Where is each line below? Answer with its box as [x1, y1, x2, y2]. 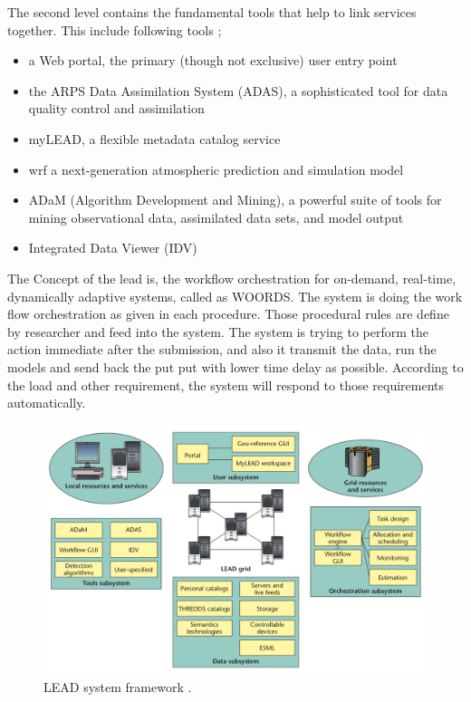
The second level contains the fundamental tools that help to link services [7, 3, 417, 21]
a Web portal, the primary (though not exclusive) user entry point [28, 51, 398, 70]
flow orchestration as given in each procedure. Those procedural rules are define [7, 304, 449, 323]
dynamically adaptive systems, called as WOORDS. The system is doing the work [7, 286, 463, 305]
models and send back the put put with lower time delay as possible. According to [7, 357, 464, 376]
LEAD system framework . [43, 678, 192, 697]
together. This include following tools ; [7, 20, 222, 39]
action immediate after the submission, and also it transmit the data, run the [7, 340, 437, 359]
